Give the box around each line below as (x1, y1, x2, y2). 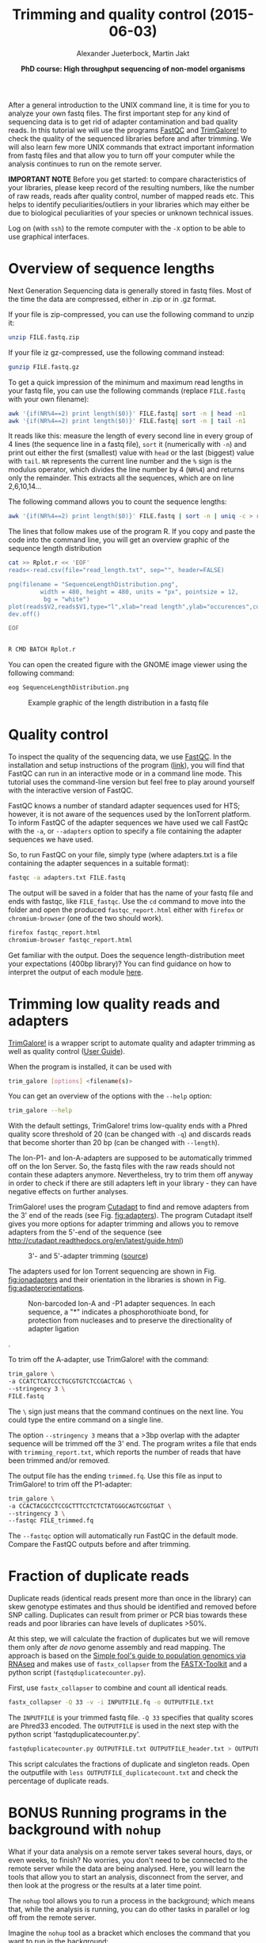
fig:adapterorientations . (8, 1284, 85, 1293)
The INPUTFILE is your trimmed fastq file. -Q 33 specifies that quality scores (8, 1713, 253, 1723)
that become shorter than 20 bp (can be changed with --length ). (8, 1138, 220, 1147)
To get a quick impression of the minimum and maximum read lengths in (8, 377, 244, 387)
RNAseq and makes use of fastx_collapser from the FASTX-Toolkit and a (8, 1659, 248, 1669)
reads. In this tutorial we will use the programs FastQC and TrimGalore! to (8, 125, 247, 135)
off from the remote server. (8, 1912, 97, 1922)
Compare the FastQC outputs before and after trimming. (8, 1540, 192, 1549)
